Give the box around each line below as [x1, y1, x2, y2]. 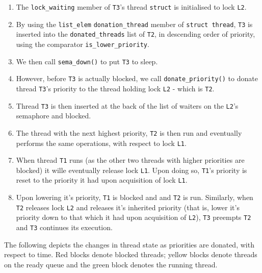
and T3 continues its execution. [16, 222, 113, 233]
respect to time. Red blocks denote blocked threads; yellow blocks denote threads [4, 249, 257, 260]
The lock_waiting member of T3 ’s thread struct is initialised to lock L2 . [16, 2, 247, 12]
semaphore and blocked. [16, 110, 91, 121]
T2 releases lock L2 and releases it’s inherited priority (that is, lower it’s [16, 202, 240, 212]
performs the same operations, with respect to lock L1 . [16, 137, 187, 148]
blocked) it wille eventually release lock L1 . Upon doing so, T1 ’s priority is [16, 164, 247, 175]
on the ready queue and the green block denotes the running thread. [4, 259, 218, 269]
